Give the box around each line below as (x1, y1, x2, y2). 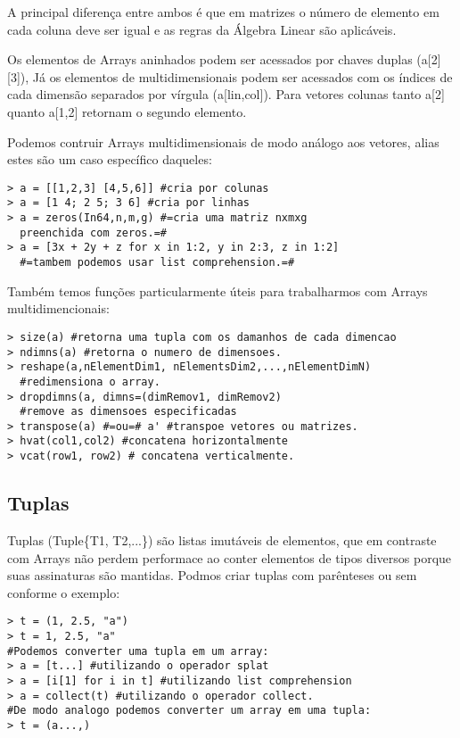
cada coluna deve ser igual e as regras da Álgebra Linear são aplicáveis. (7, 20, 397, 38)
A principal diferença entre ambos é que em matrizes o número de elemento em (7, 3, 439, 21)
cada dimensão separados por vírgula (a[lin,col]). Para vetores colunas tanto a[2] (7, 85, 445, 104)
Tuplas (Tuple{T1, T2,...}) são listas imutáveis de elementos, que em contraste (7, 530, 437, 549)
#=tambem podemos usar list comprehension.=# (20, 256, 295, 269)
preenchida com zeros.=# (20, 226, 167, 239)
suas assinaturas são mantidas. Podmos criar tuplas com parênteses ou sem (7, 566, 417, 585)
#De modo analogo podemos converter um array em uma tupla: (7, 704, 372, 717)
